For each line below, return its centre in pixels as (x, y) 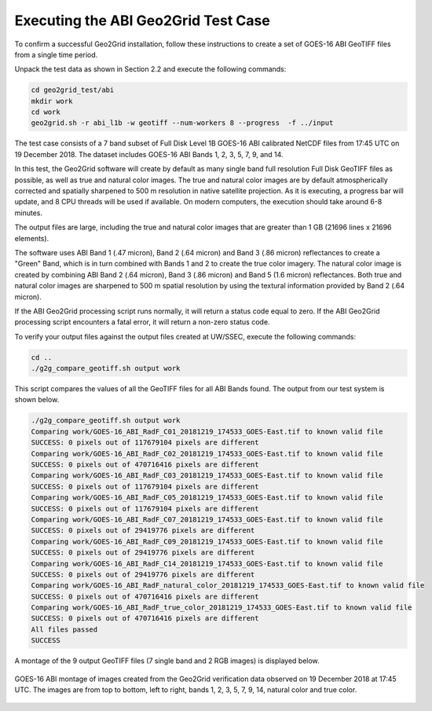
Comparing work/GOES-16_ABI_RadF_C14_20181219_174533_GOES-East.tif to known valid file (207, 563)
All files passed (64, 629)
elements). (32, 238)
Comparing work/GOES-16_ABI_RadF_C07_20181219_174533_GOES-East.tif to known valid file (207, 519)
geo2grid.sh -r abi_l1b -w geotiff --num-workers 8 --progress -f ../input (182, 123)
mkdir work (52, 101)
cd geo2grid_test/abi (73, 90)
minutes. (29, 213)
